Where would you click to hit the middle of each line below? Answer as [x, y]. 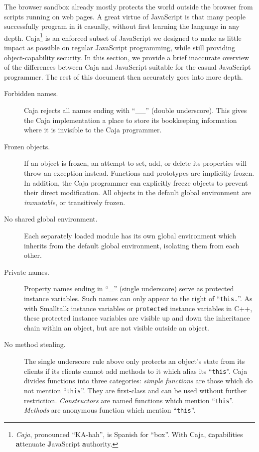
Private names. [27, 272]
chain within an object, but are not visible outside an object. [117, 327]
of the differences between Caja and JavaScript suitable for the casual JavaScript [128, 67]
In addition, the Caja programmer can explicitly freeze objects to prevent [136, 182]
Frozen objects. [27, 146]
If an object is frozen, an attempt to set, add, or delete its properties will [135, 163]
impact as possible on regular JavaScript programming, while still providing [120, 48]
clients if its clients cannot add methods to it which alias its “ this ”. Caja [136, 371]
